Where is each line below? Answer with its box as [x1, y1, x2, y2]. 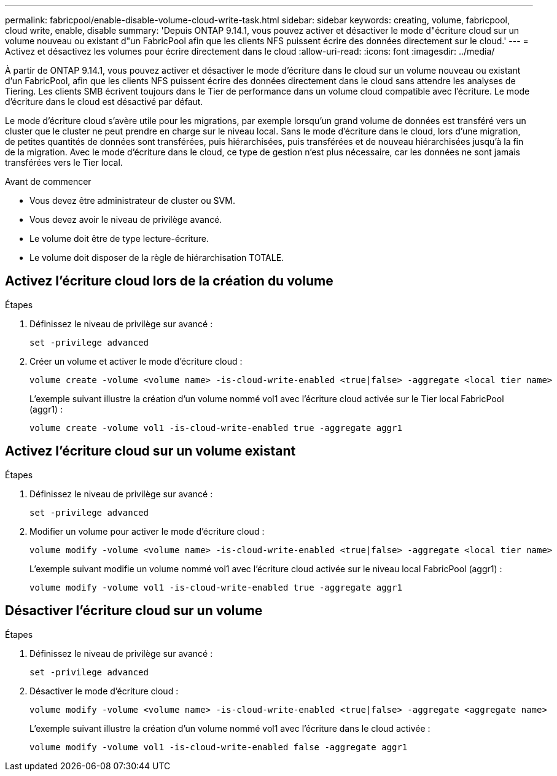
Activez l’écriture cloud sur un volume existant [5, 443, 296, 459]
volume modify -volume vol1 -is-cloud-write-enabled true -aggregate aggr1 [29, 582, 402, 592]
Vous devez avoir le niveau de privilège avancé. [29, 214, 222, 225]
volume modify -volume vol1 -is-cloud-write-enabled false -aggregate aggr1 [29, 742, 408, 752]
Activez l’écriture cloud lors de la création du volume [5, 273, 333, 289]
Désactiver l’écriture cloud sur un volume [5, 603, 263, 619]
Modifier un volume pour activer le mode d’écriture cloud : [29, 526, 265, 537]
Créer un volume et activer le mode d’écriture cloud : [29, 355, 243, 367]
